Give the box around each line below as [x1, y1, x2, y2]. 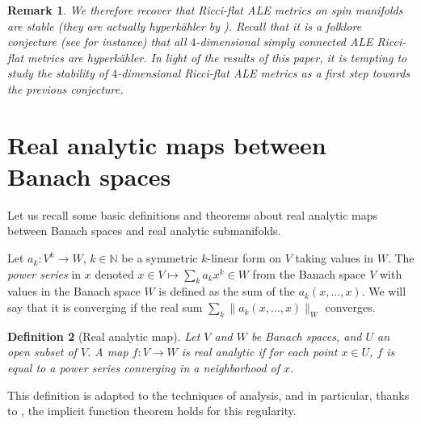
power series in [7, 265, 82, 282]
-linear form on [207, 250, 281, 267]
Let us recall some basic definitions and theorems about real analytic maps [7, 206, 378, 223]
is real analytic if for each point [181, 343, 338, 360]
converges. [325, 299, 376, 316]
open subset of [7, 343, 77, 360]
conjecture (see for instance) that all [7, 33, 187, 50]
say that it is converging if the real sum [7, 299, 203, 316]
